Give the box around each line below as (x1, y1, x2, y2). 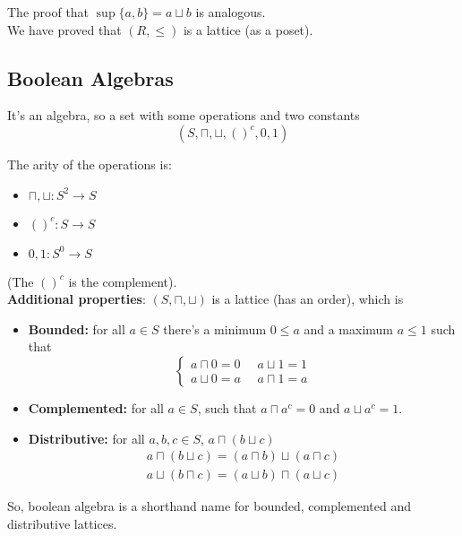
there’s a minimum (163, 319, 267, 338)
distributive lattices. (7, 514, 117, 532)
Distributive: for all (28, 428, 145, 447)
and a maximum (304, 319, 394, 338)
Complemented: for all (28, 398, 164, 417)
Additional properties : (7, 290, 146, 308)
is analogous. (195, 3, 266, 21)
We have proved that (7, 20, 122, 39)
